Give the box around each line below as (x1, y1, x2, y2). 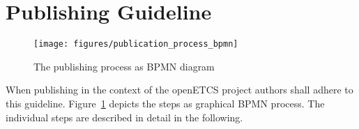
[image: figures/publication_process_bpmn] (33, 39, 238, 50)
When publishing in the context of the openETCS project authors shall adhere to (6, 82, 353, 97)
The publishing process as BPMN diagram (33, 59, 215, 73)
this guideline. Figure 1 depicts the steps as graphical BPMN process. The (6, 96, 325, 110)
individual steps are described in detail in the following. (6, 109, 243, 124)
